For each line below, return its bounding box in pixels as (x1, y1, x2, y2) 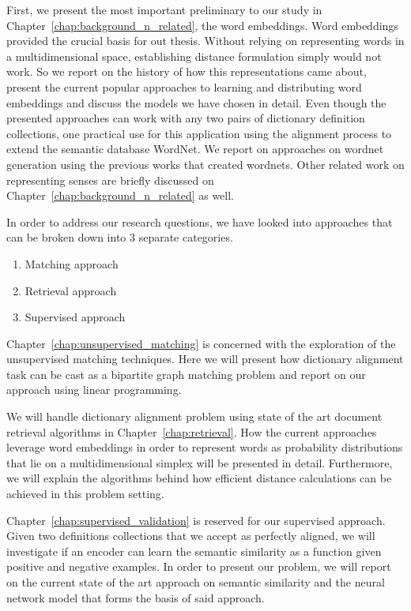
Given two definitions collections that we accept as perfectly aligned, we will (6, 527, 375, 544)
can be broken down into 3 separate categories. (6, 229, 233, 246)
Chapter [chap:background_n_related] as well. (6, 187, 235, 204)
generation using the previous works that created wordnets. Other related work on (6, 156, 405, 172)
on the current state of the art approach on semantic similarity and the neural (6, 574, 385, 590)
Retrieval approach (25, 282, 117, 298)
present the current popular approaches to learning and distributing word (6, 78, 362, 95)
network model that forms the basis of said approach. (6, 589, 265, 605)
